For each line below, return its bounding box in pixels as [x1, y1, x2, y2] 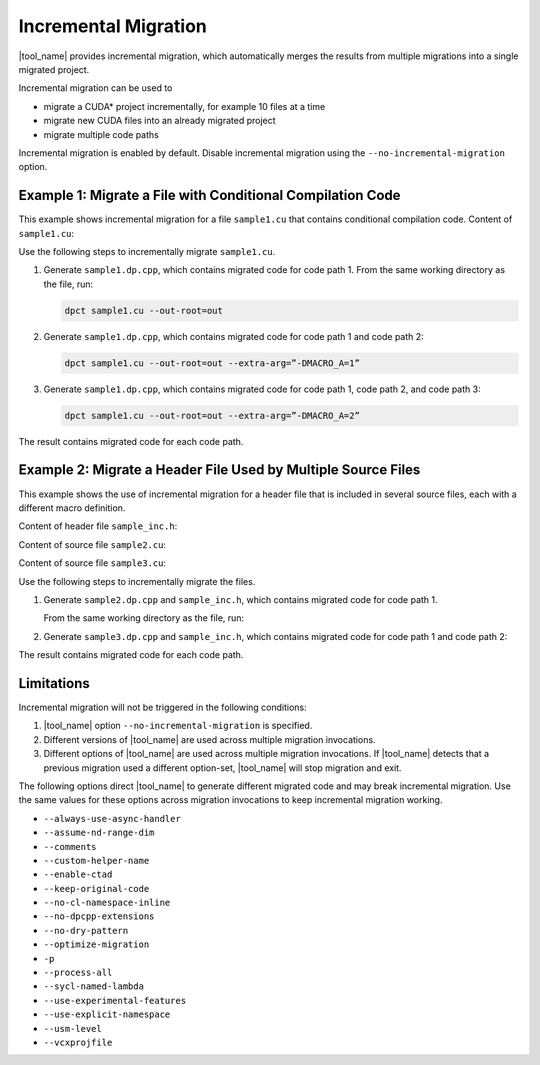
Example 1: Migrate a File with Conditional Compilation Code [18, 187, 401, 204]
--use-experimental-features [43, 995, 187, 1006]
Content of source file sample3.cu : [18, 557, 167, 569]
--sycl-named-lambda [43, 981, 145, 992]
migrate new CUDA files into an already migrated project [43, 115, 276, 127]
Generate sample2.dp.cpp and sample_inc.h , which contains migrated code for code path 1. [43, 593, 439, 605]
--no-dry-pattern [43, 925, 129, 936]
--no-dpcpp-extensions [43, 911, 155, 922]
